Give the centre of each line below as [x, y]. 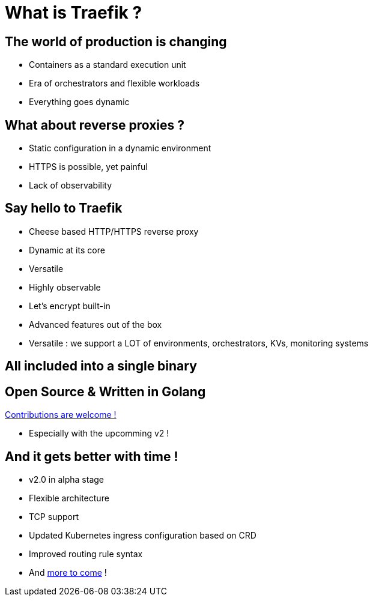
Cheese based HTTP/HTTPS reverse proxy [114, 231]
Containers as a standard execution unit [108, 65]
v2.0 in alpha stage [67, 479]
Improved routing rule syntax [86, 554]
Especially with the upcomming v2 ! [99, 433]
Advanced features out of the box [96, 324]
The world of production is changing [116, 41]
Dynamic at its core [67, 250]
